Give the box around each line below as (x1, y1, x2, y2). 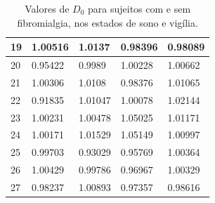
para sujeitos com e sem (88, 1, 191, 15)
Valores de (25, 1, 70, 15)
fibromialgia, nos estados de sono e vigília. (17, 15, 198, 30)
